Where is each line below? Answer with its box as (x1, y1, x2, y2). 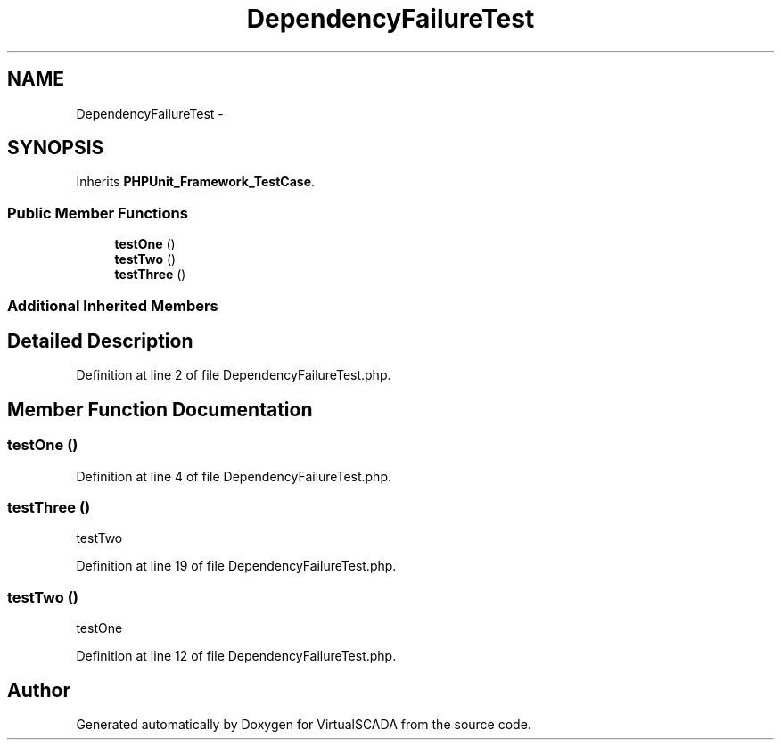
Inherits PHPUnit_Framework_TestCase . (76, 174, 316, 190)
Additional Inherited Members (7, 296, 218, 315)
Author (7, 678, 70, 702)
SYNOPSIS (7, 136, 104, 160)
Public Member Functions (7, 203, 188, 222)
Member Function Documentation (7, 398, 313, 421)
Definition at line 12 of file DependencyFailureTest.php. (76, 648, 397, 664)
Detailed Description (7, 329, 193, 352)
